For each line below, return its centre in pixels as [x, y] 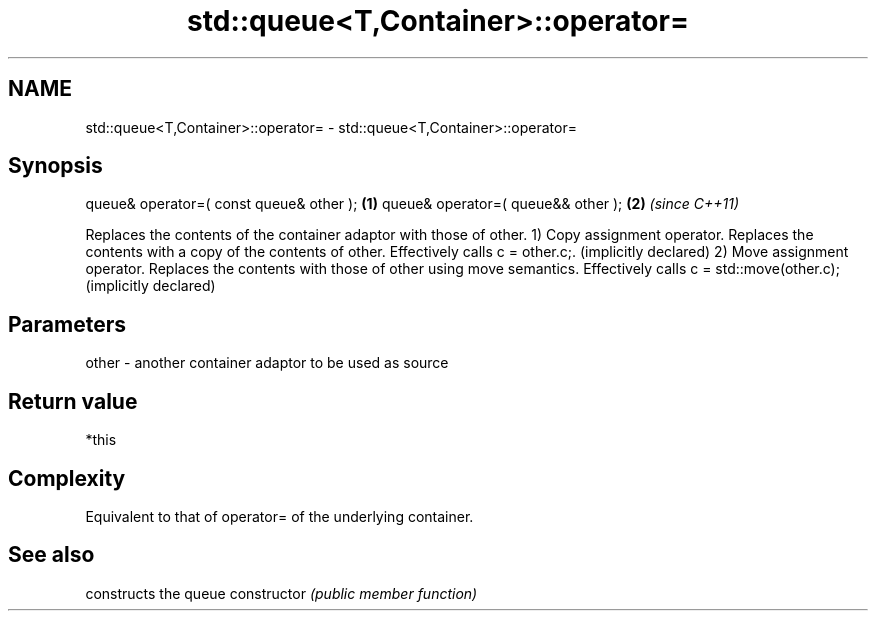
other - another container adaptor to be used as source [267, 363]
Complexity [67, 478]
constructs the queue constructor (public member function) [281, 593]
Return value [73, 401]
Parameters [67, 324]
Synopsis [55, 166]
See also [51, 555]
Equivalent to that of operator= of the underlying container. [279, 516]
